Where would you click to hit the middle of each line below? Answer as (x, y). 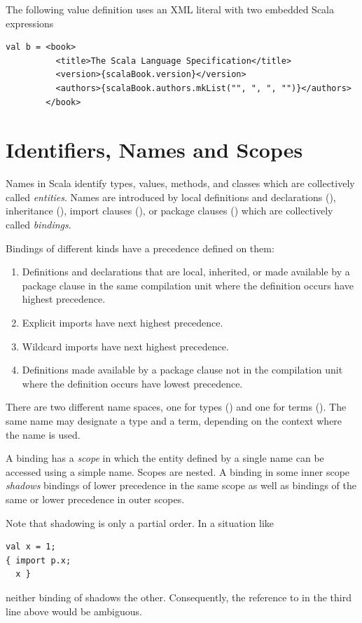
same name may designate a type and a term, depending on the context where (174, 420)
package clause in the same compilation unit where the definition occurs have (188, 285)
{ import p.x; (39, 560)
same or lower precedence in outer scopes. (95, 499)
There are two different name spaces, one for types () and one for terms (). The (176, 407)
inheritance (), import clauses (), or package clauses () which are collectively (169, 211)
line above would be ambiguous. (74, 611)
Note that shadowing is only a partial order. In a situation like (140, 522)
